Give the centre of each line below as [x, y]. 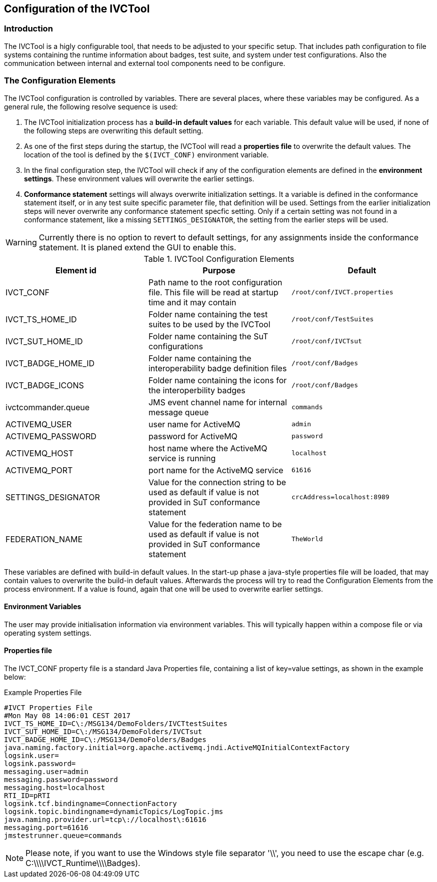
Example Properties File [43, 692]
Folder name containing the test [208, 314]
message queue [178, 412]
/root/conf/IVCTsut [326, 341]
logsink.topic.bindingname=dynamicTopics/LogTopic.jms [114, 811]
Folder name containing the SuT [208, 336]
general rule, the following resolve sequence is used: [91, 106]
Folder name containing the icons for [217, 380]
